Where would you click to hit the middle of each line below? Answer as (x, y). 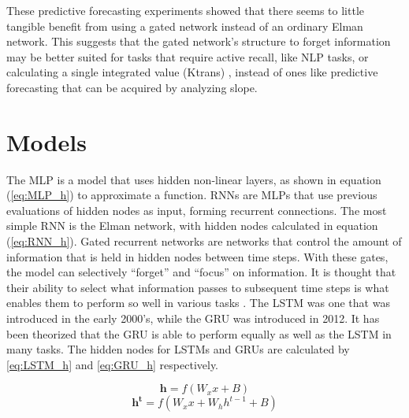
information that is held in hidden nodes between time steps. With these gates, (197, 256)
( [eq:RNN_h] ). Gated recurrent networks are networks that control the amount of (204, 241)
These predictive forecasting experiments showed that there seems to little (185, 10)
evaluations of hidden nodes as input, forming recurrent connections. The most (197, 210)
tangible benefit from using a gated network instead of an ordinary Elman (185, 26)
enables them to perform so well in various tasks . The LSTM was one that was (198, 303)
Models (46, 141)
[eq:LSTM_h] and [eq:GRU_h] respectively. (113, 364)
